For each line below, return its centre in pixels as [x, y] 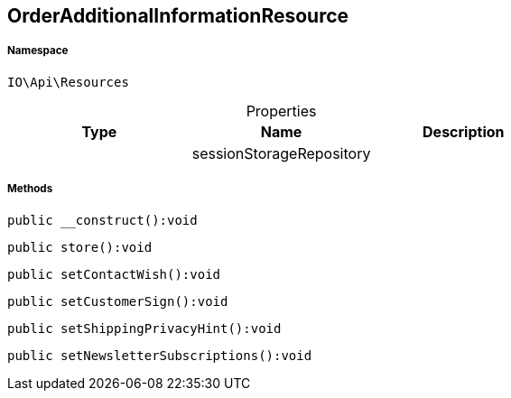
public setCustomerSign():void [118, 301]
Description [464, 131]
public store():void [80, 247]
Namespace [38, 51]
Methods [30, 189]
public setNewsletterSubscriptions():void [160, 355]
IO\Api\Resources [68, 82]
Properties [281, 111]
